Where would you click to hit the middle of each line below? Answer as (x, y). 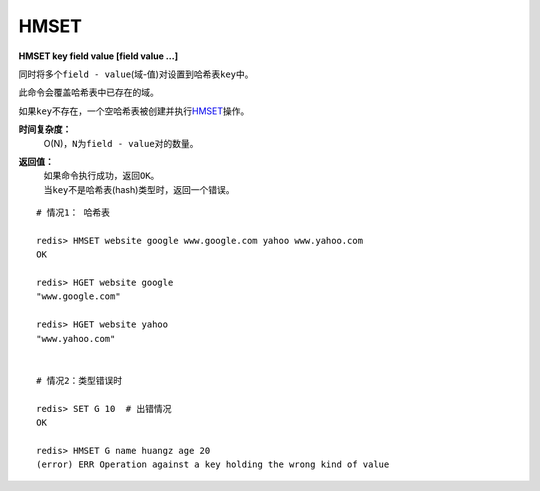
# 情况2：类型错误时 (79, 380)
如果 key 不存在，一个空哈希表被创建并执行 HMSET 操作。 (134, 111)
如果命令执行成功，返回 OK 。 (101, 176)
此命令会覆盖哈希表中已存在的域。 (88, 92)
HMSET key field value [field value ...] (98, 56)
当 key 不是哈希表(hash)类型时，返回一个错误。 (139, 189)
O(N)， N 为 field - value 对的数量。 (121, 143)
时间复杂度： (45, 129)
